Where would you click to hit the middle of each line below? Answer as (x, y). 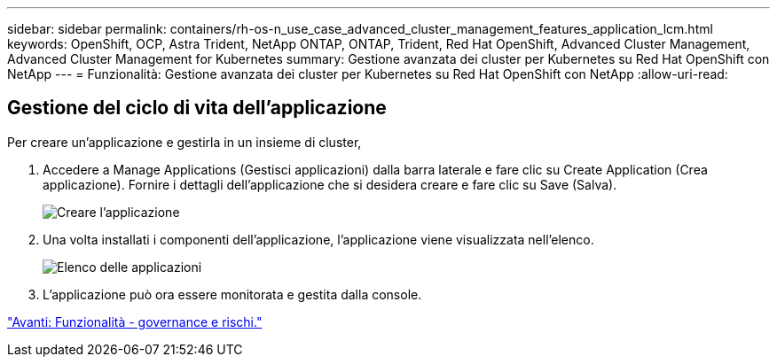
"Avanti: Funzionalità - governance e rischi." (135, 321)
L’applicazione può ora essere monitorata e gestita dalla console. (232, 294)
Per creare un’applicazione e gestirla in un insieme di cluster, (184, 142)
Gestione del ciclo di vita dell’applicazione (197, 108)
